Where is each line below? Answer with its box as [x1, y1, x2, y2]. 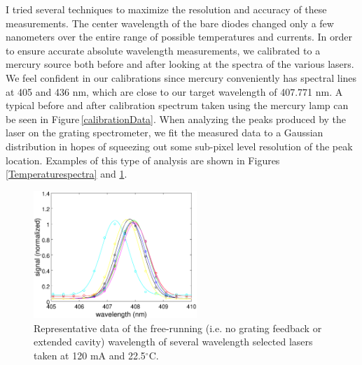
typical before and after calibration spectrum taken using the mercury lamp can [6, 98, 349, 113]
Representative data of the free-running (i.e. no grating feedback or [34, 320, 322, 335]
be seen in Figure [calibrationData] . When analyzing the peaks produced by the [6, 111, 347, 126]
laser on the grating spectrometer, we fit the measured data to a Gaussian [6, 125, 323, 140]
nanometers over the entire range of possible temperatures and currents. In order [6, 29, 353, 44]
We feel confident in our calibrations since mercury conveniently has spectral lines [6, 70, 357, 85]
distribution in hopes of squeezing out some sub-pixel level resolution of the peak [6, 138, 353, 153]
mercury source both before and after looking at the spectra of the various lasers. [6, 57, 354, 71]
